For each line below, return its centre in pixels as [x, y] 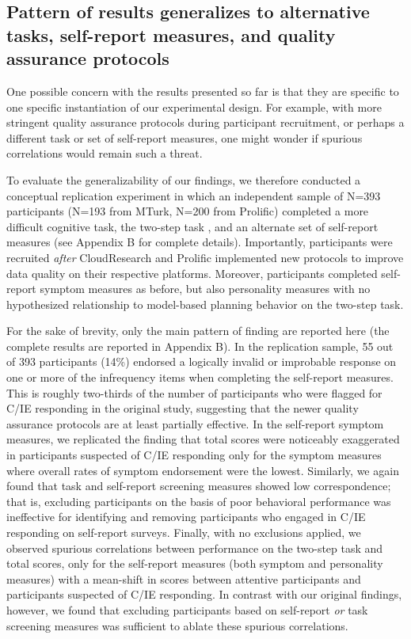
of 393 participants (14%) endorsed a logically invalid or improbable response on [202, 361]
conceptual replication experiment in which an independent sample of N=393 [194, 195]
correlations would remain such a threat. [105, 153]
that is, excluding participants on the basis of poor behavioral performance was [199, 501]
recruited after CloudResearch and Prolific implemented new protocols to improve [205, 257]
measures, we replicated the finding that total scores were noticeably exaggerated [203, 439]
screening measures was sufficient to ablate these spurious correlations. [177, 625]
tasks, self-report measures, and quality [171, 34]
